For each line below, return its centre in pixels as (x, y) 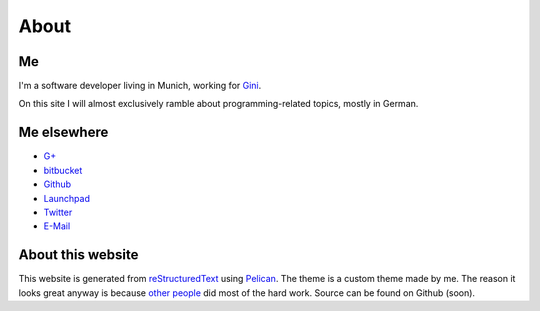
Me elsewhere (63, 132)
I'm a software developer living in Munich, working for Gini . (140, 86)
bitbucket (63, 170)
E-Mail (57, 226)
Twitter (58, 212)
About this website (78, 255)
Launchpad (66, 198)
